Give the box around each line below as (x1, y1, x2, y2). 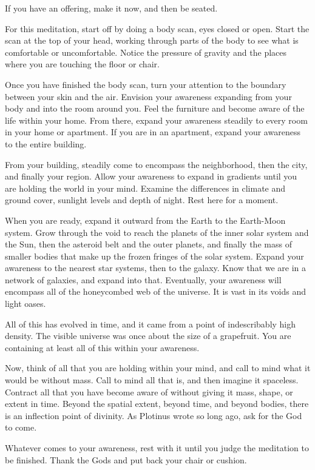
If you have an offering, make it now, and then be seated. (5, 2, 218, 14)
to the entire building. (5, 137, 87, 150)
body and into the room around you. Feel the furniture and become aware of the (5, 102, 305, 115)
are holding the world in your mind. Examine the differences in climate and (5, 181, 286, 194)
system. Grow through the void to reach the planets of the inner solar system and (5, 226, 309, 238)
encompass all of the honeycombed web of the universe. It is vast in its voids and (5, 285, 306, 298)
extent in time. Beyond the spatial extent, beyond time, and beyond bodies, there (5, 397, 309, 410)
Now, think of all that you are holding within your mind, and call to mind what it (5, 361, 311, 374)
